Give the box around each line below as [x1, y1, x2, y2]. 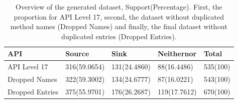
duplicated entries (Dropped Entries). [61, 31, 177, 41]
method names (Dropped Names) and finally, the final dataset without [10, 21, 227, 32]
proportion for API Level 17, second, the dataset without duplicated [14, 11, 224, 22]
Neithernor [157, 48, 197, 59]
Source [65, 48, 89, 59]
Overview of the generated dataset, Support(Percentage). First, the [16, 2, 222, 12]
